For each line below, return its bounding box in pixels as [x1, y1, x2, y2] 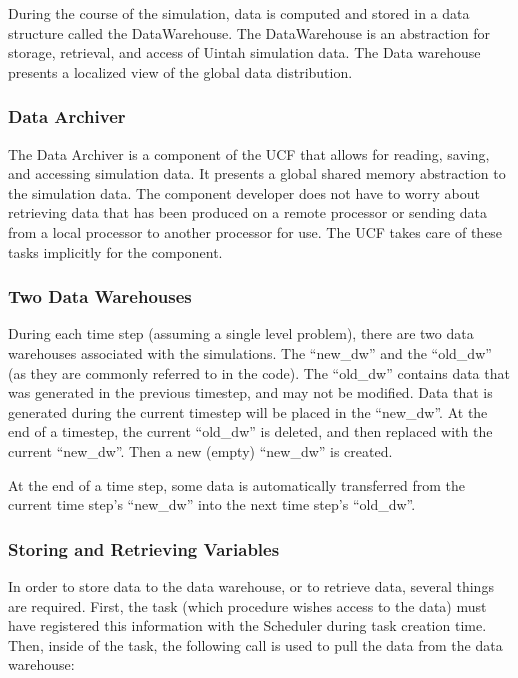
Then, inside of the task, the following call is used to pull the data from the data [8, 634, 503, 655]
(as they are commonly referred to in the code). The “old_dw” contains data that [8, 362, 510, 383]
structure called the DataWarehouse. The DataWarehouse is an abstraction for [8, 22, 491, 43]
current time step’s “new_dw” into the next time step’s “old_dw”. [8, 494, 416, 515]
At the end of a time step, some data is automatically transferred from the [8, 474, 465, 495]
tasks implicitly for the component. [8, 241, 223, 262]
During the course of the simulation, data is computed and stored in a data [8, 3, 470, 23]
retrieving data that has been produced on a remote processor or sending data [8, 202, 487, 223]
